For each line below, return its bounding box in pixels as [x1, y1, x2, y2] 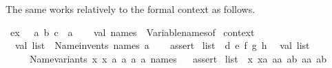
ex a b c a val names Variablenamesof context [10, 24, 255, 39]
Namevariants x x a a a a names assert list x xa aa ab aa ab [29, 51, 326, 65]
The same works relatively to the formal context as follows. [6, 2, 256, 16]
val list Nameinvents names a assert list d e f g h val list [14, 38, 310, 52]
